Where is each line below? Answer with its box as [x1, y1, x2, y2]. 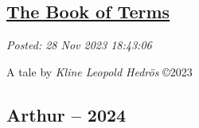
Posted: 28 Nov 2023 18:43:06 [6, 37, 152, 53]
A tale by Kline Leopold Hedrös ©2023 [6, 63, 193, 80]
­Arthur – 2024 [6, 102, 127, 126]
